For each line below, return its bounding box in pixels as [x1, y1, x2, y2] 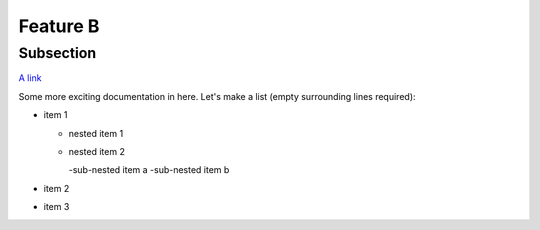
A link [18, 72, 42, 84]
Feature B [18, 15, 100, 37]
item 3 [43, 201, 70, 213]
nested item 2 [68, 145, 125, 157]
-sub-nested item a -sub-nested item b [68, 164, 230, 176]
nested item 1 [68, 127, 124, 139]
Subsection [18, 44, 97, 62]
